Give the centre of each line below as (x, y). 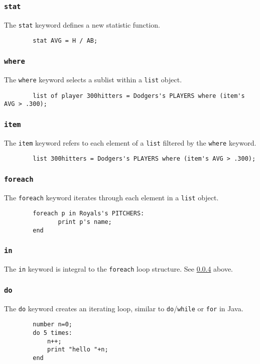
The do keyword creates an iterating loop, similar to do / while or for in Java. (124, 308)
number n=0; (53, 325)
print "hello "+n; (78, 350)
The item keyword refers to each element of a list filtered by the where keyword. (130, 142)
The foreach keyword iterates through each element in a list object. (111, 197)
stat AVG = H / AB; (65, 41)
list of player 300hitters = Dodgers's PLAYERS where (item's (139, 96)
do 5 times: (53, 333)
